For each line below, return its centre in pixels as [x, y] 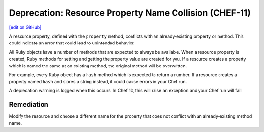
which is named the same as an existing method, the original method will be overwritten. [98, 66]
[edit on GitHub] [25, 27]
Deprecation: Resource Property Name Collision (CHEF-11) [130, 13]
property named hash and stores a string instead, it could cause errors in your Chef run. [98, 82]
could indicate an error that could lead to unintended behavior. [72, 43]
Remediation [29, 104]
